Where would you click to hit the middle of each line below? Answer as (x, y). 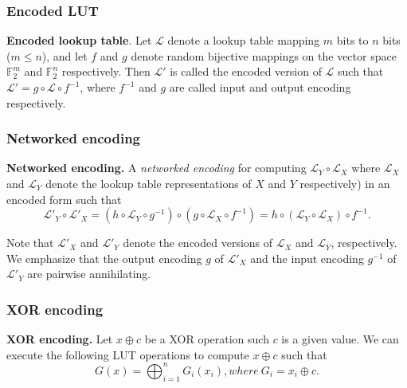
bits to (352, 40)
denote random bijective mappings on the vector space (264, 55)
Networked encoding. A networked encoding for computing (157, 168)
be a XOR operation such (207, 339)
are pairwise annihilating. (89, 274)
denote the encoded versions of (198, 243)
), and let (65, 55)
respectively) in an (345, 183)
